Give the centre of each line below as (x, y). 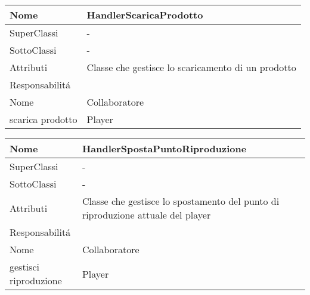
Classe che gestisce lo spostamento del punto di (181, 201)
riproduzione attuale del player (146, 215)
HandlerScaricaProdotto (145, 15)
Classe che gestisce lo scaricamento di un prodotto (191, 67)
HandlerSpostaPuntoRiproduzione (164, 148)
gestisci (24, 267)
